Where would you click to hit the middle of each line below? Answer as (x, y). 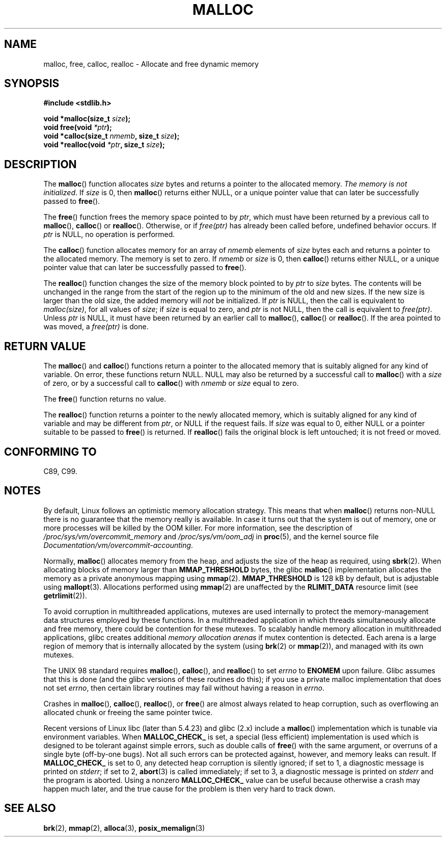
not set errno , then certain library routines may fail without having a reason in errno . (184, 688)
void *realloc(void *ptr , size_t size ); (104, 145)
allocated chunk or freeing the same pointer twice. (128, 712)
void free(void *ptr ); (78, 127)
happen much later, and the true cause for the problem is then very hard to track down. (189, 789)
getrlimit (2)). (65, 595)
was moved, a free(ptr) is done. (96, 327)
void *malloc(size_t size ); (87, 119)
